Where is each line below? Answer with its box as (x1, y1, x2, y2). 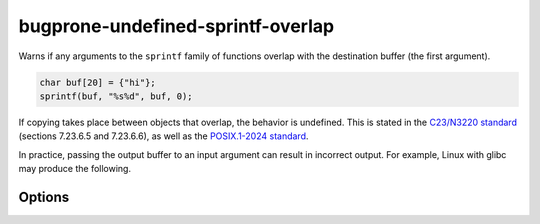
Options (18, 188, 70, 205)
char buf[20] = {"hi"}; (39, 76, 157, 88)
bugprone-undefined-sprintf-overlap (18, 15, 335, 37)
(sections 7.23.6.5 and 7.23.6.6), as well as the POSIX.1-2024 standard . (18, 130, 309, 142)
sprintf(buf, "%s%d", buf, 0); (39, 90, 194, 102)
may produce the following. (18, 163, 132, 175)
